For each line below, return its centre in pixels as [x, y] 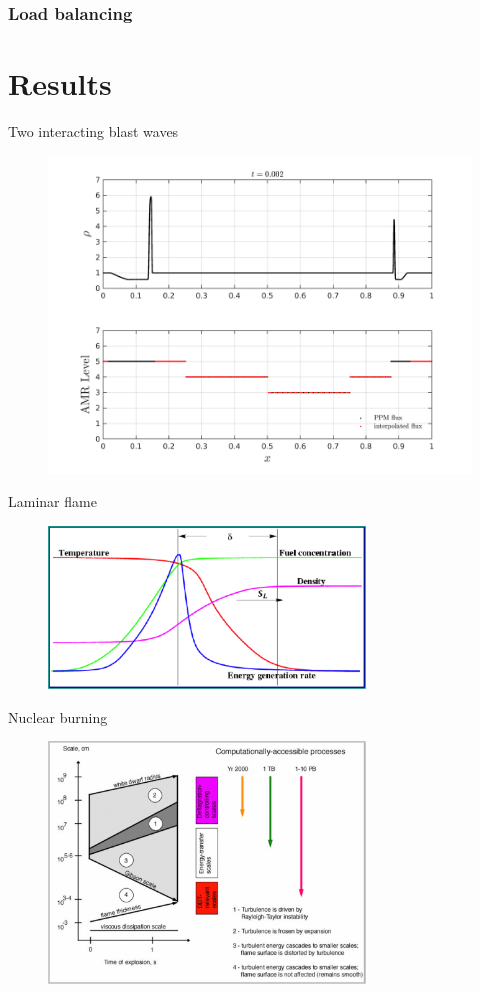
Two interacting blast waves [93, 130]
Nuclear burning [58, 716]
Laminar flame [52, 501]
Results [60, 83]
